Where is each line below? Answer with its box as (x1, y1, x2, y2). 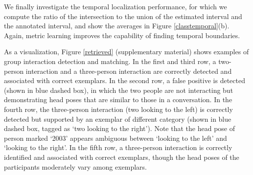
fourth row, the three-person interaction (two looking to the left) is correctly (4, 104, 233, 114)
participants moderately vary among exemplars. (4, 161, 147, 172)
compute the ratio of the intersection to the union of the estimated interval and (4, 11, 242, 21)
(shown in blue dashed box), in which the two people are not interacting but (4, 85, 233, 95)
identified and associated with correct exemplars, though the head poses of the (4, 152, 239, 162)
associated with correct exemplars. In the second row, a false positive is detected (4, 75, 245, 86)
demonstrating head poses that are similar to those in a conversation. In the (4, 94, 232, 105)
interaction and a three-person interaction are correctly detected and (25, 66, 232, 76)
